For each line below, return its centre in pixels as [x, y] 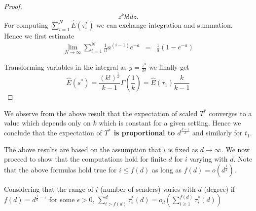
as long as [166, 169]
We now [238, 149]
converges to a [230, 113]
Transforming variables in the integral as [65, 67]
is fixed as [183, 149]
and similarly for [218, 133]
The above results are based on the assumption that [83, 149]
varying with [209, 159]
